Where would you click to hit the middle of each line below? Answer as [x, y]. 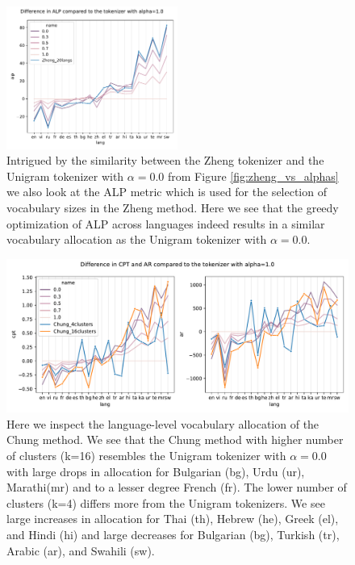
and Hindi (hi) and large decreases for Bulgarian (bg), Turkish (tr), [173, 535]
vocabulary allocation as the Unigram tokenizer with [137, 239]
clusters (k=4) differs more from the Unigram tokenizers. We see [166, 502]
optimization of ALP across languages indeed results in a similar [166, 223]
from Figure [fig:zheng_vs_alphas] [253, 176]
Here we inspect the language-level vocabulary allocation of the [163, 423]
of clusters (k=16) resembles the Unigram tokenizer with [146, 456]
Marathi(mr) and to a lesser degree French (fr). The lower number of [177, 487]
